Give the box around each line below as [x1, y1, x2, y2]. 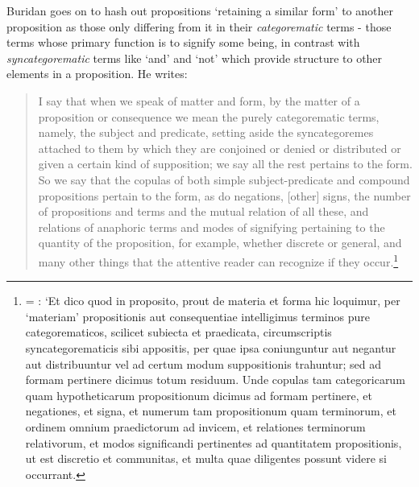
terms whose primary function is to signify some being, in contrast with [6, 34, 360, 51]
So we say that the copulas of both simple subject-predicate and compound [38, 171, 410, 188]
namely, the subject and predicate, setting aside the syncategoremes [38, 124, 374, 141]
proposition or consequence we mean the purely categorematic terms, [38, 108, 380, 125]
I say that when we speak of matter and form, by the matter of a [38, 92, 360, 109]
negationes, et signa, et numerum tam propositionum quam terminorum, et [25, 402, 396, 419]
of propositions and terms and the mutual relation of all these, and [38, 203, 369, 220]
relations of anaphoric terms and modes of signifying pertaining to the [38, 218, 385, 235]
